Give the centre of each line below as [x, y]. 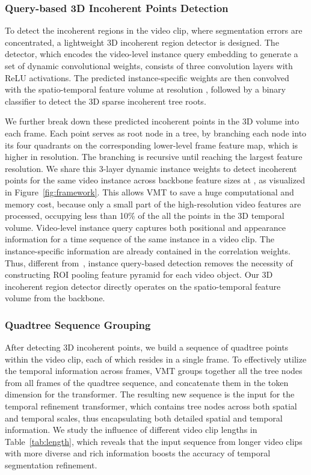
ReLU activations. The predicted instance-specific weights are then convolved [147, 77]
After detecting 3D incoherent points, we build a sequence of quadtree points [147, 347]
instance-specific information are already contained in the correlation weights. [148, 250]
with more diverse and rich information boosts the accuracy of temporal [138, 453]
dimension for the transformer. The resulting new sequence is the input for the [150, 394]
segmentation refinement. [51, 465]
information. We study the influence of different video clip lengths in [131, 430]
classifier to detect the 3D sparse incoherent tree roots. [106, 101]
